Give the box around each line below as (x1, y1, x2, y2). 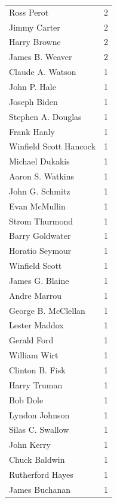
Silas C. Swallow (9, 423, 69, 436)
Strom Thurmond (9, 214, 73, 227)
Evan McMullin (9, 199, 66, 212)
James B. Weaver (9, 50, 72, 63)
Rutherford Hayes (9, 468, 73, 480)
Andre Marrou (9, 289, 62, 301)
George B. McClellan (9, 304, 85, 316)
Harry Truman (9, 378, 63, 391)
